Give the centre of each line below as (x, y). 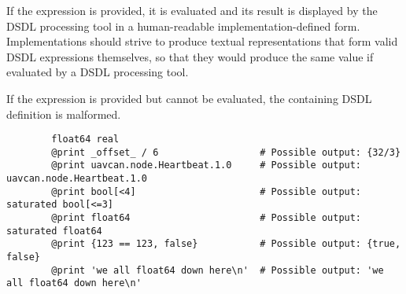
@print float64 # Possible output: (207, 218)
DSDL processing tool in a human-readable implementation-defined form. (183, 26)
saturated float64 (54, 231)
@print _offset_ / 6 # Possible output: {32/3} (226, 152)
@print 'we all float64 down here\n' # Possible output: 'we (218, 270)
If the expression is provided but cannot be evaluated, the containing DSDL (189, 98)
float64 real (85, 140)
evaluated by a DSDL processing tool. (98, 72)
